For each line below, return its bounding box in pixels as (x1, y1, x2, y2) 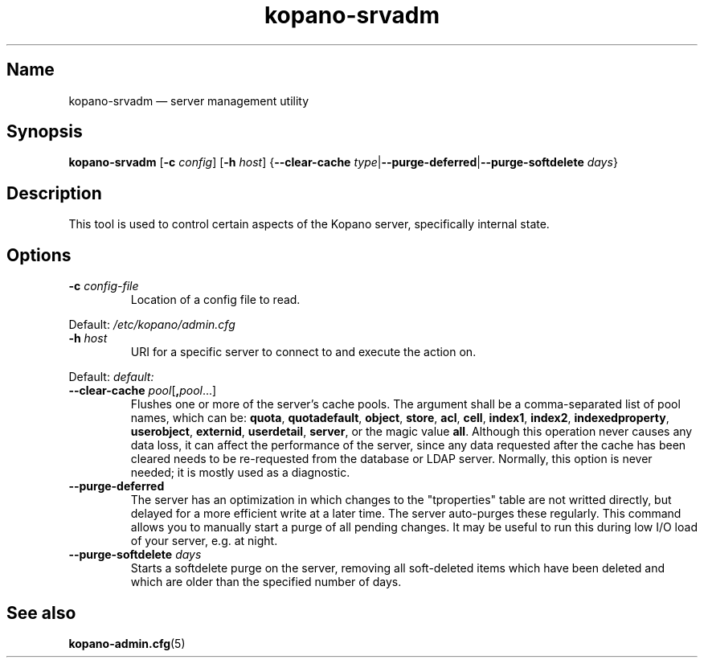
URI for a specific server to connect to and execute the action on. (130, 345, 477, 359)
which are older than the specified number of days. (130, 575, 402, 589)
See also (6, 602, 76, 623)
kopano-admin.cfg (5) (68, 636, 186, 650)
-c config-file (68, 279, 139, 293)
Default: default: (68, 370, 154, 384)
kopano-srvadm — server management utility (68, 93, 309, 108)
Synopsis (6, 121, 83, 142)
